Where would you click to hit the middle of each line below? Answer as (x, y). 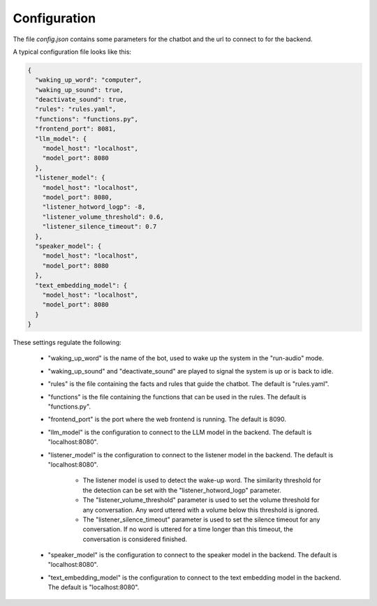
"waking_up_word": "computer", (89, 80)
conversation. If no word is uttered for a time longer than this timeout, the (188, 529)
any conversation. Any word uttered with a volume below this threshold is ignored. (201, 510)
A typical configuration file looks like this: (72, 52)
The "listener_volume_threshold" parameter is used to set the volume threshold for (201, 500)
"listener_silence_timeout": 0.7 (99, 227)
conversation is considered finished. (135, 539)
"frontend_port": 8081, (76, 129)
